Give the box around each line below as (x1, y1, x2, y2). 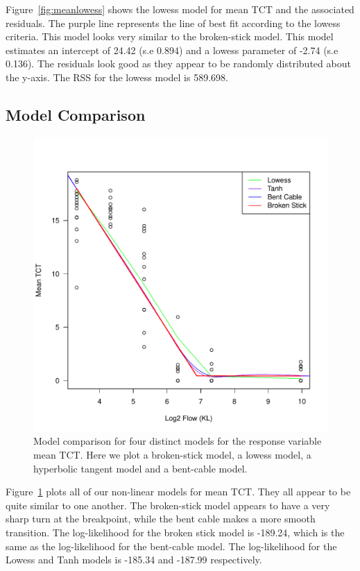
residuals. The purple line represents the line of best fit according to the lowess (6, 15, 341, 30)
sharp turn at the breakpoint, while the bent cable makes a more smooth (6, 511, 316, 526)
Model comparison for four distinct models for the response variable (33, 434, 322, 448)
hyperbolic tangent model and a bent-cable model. (33, 461, 248, 475)
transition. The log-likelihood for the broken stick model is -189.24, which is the (6, 525, 345, 539)
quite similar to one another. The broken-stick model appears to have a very (6, 497, 330, 512)
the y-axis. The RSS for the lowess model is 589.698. (6, 69, 228, 84)
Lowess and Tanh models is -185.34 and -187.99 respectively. (6, 552, 262, 567)
